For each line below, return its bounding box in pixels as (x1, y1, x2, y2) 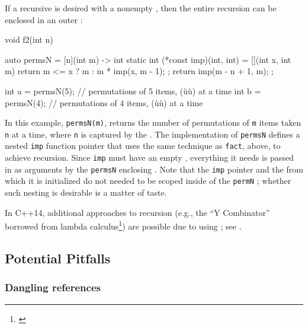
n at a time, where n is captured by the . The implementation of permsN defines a (5, 128, 300, 140)
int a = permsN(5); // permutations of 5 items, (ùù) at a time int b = (5, 84, 261, 97)
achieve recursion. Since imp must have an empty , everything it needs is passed (5, 151, 294, 164)
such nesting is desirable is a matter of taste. (5, 186, 167, 199)
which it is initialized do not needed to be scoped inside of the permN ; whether (5, 174, 291, 187)
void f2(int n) (5, 33, 53, 46)
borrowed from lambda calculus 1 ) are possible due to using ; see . (5, 218, 242, 232)
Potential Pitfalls (5, 249, 111, 267)
